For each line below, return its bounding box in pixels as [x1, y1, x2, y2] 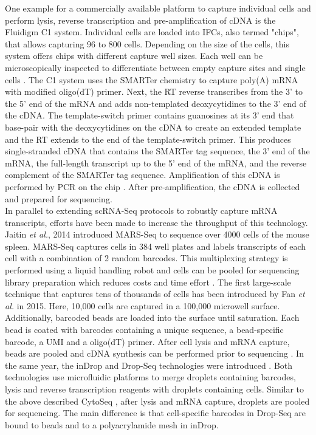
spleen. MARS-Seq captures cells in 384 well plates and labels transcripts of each [5, 239, 306, 252]
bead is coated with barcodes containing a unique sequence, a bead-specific [5, 323, 284, 336]
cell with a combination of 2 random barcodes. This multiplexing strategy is [5, 252, 288, 264]
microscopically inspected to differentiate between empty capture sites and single [5, 61, 306, 74]
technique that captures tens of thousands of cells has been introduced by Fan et [5, 287, 305, 300]
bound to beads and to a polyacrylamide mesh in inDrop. [5, 418, 219, 431]
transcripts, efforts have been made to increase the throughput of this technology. [5, 216, 308, 228]
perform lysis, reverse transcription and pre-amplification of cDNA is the [5, 13, 276, 26]
